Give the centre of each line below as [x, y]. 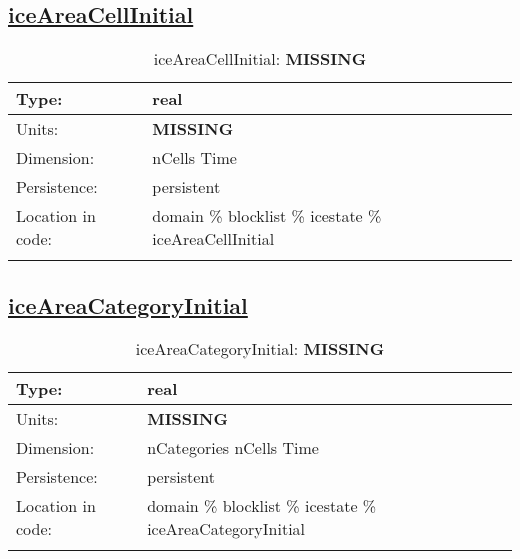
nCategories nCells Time [233, 448]
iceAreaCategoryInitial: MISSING [260, 349]
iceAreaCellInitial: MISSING [260, 59]
